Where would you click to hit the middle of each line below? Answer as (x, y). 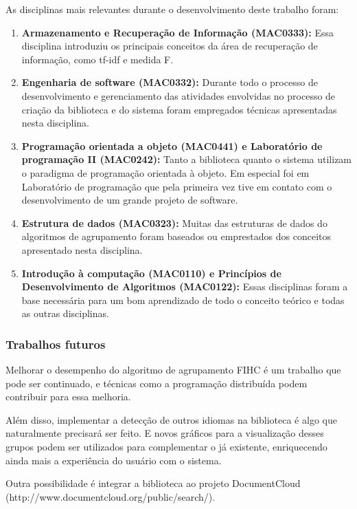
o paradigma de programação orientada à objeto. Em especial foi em (165, 172)
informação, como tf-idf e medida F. (97, 59)
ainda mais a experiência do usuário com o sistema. (114, 460)
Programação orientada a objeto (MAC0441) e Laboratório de (172, 145)
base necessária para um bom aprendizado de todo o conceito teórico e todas (183, 300)
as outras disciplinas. (65, 313)
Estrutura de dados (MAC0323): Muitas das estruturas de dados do (174, 223)
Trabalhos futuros (56, 344)
